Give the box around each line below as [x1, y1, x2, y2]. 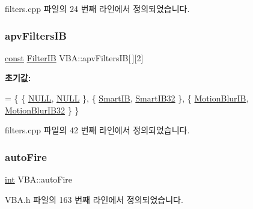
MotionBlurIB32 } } [5, 103, 79, 116]
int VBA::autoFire [5, 173, 73, 185]
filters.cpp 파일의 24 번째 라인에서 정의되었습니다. [5, 2, 190, 14]
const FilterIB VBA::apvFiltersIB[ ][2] [5, 51, 144, 64]
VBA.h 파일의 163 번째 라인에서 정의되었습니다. [5, 193, 183, 205]
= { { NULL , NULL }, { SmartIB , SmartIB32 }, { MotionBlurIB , [5, 92, 249, 104]
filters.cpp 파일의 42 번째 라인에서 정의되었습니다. [5, 124, 190, 136]
